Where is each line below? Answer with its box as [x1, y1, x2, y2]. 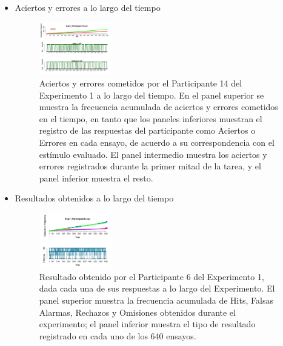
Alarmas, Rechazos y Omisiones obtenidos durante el [39, 305, 236, 318]
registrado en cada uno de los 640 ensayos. [39, 329, 196, 342]
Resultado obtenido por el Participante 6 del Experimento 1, [39, 270, 264, 282]
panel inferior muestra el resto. [39, 171, 153, 184]
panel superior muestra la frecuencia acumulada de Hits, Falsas [39, 293, 273, 306]
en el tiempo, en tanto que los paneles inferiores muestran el [39, 112, 262, 125]
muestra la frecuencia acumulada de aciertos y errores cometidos [39, 100, 278, 113]
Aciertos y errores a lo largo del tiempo [15, 1, 161, 13]
